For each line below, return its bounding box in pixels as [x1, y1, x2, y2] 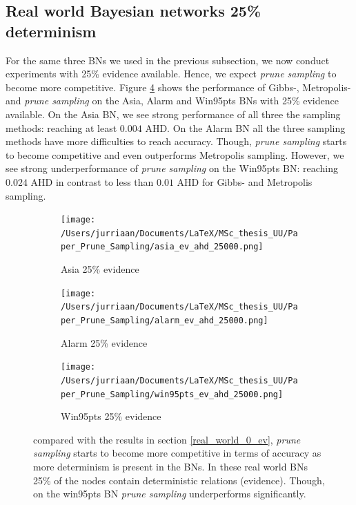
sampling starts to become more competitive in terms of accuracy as [33, 446, 322, 460]
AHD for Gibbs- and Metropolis [177, 174, 313, 189]
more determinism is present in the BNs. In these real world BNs [33, 459, 308, 473]
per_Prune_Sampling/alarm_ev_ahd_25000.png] [61, 316, 268, 325]
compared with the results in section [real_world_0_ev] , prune [33, 432, 301, 446]
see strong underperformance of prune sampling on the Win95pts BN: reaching [6, 161, 338, 175]
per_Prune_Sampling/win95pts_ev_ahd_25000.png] [61, 389, 284, 399]
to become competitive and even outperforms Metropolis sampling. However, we [6, 147, 344, 162]
